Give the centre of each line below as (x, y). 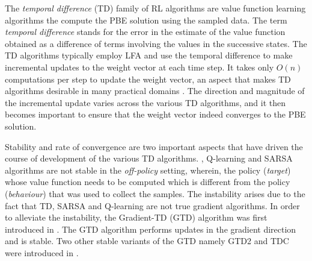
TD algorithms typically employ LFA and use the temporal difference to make (149, 55)
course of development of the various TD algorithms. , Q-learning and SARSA (149, 158)
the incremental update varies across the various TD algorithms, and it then (145, 102)
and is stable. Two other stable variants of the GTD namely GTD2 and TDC (147, 241)
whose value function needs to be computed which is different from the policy (148, 182)
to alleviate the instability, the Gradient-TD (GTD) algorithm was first (136, 217)
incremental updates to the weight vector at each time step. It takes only (139, 67)
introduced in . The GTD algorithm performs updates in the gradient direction (151, 229)
